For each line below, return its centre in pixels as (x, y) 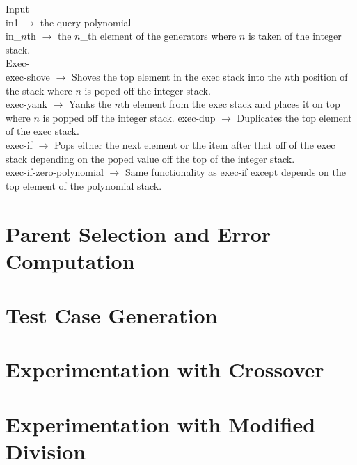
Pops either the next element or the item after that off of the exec (195, 144)
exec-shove (28, 76)
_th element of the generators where (158, 36)
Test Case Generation (112, 315)
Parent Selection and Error (138, 233)
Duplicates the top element (294, 117)
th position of (319, 76)
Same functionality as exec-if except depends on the (235, 172)
